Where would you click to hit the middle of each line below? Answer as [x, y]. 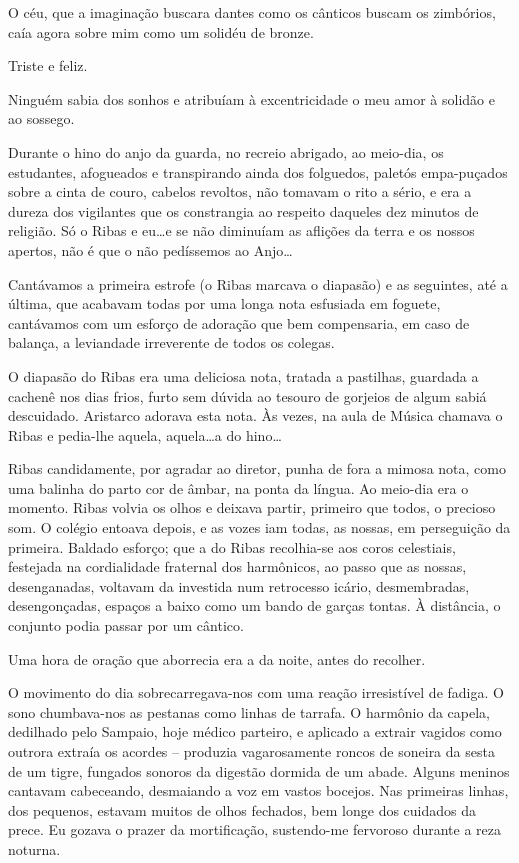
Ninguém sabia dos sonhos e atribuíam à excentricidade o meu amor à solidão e [251, 98]
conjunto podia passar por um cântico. [126, 625]
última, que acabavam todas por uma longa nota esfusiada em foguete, [224, 303]
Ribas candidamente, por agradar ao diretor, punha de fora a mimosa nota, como [257, 468]
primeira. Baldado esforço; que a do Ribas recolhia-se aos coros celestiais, [232, 546]
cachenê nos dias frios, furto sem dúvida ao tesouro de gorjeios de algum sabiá [247, 395]
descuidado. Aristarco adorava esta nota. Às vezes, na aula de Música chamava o [255, 415]
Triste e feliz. [48, 65]
